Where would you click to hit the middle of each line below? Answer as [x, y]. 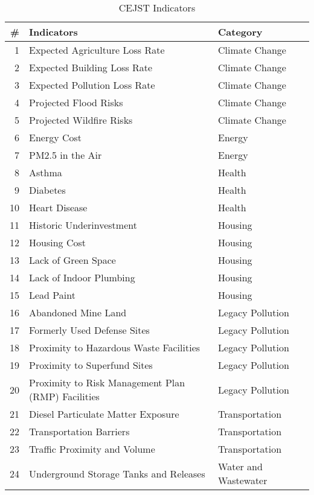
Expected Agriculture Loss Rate [97, 50]
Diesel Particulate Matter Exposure [104, 414]
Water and [240, 466]
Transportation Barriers [79, 431]
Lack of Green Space [72, 260]
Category [240, 32]
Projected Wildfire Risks [81, 120]
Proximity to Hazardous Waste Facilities [115, 347]
